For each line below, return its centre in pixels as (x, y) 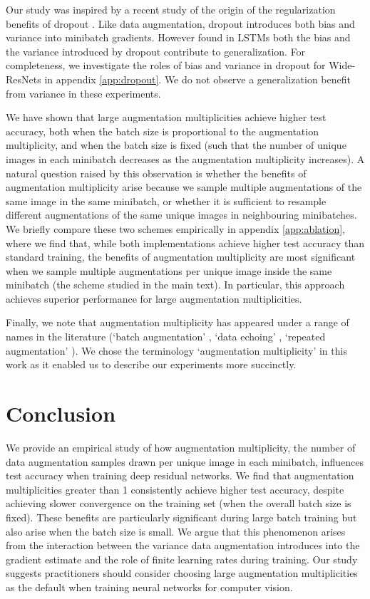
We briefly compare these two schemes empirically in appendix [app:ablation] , (175, 228)
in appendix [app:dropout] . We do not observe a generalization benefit (197, 79)
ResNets (24, 79)
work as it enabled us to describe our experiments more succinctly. (151, 364)
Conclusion (61, 413)
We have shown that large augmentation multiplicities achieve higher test (166, 117)
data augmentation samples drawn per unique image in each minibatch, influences (185, 461)
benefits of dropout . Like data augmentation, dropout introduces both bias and (180, 23)
